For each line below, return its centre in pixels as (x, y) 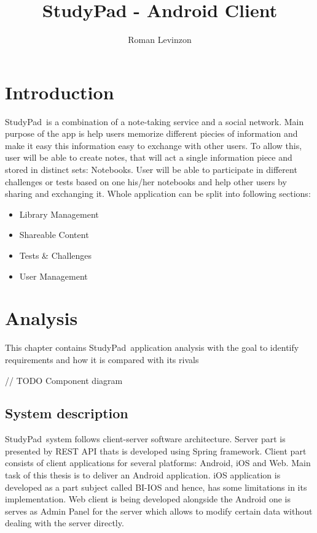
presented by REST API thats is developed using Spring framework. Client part (156, 451)
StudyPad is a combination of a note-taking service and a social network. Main (155, 121)
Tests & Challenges (56, 255)
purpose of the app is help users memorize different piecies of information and (151, 133)
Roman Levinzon (160, 40)
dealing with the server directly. (65, 523)
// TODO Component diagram (64, 380)
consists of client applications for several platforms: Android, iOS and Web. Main (158, 463)
